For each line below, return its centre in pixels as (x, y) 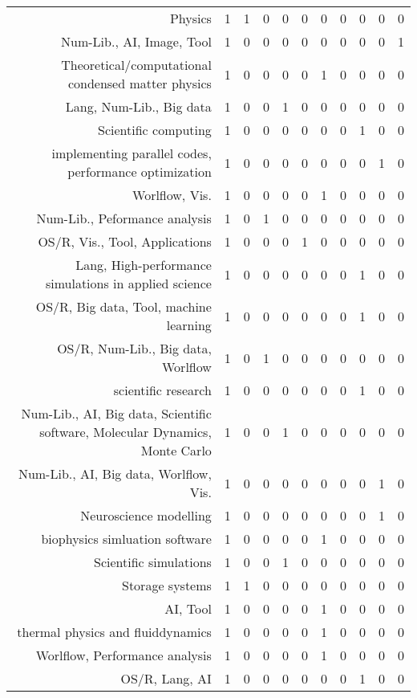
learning (189, 325)
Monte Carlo (176, 450)
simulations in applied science (128, 283)
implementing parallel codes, (132, 153)
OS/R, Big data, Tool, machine (123, 306)
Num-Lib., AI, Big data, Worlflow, (115, 473)
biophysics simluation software (126, 539)
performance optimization (140, 171)
